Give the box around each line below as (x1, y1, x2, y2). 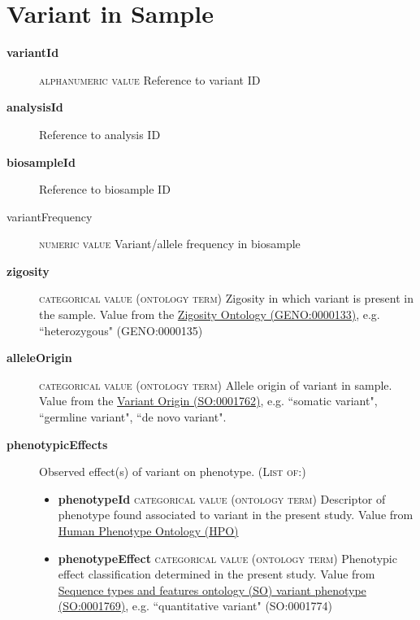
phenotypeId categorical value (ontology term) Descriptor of (58, 490, 386, 507)
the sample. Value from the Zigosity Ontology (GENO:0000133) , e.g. (39, 306, 380, 323)
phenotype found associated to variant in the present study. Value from (58, 506, 414, 523)
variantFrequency (6, 207, 93, 225)
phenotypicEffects (6, 435, 108, 452)
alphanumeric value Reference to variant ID (39, 71, 261, 88)
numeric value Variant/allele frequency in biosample (39, 235, 301, 252)
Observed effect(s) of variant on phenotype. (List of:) (39, 463, 306, 480)
